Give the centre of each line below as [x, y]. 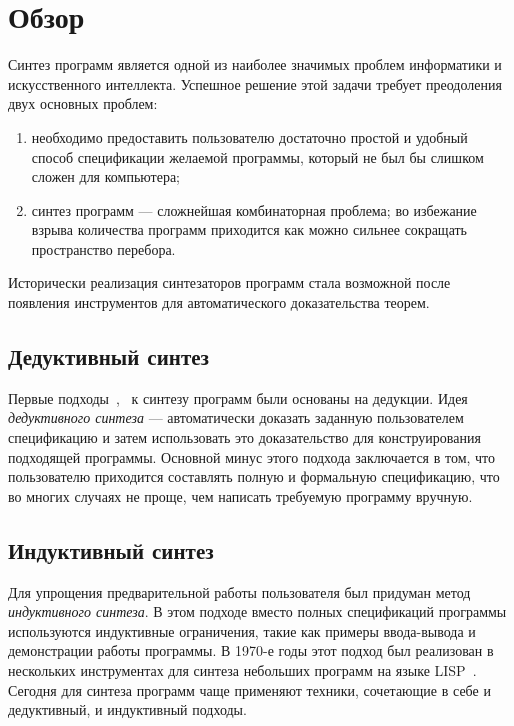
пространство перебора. [103, 248]
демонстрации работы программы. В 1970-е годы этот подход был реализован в [251, 650]
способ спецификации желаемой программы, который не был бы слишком [257, 156]
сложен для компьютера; [105, 176]
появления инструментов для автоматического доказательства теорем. [219, 302]
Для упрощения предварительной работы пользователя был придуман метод [239, 591]
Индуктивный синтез [111, 549]
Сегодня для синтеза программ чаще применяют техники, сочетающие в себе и [249, 689]
